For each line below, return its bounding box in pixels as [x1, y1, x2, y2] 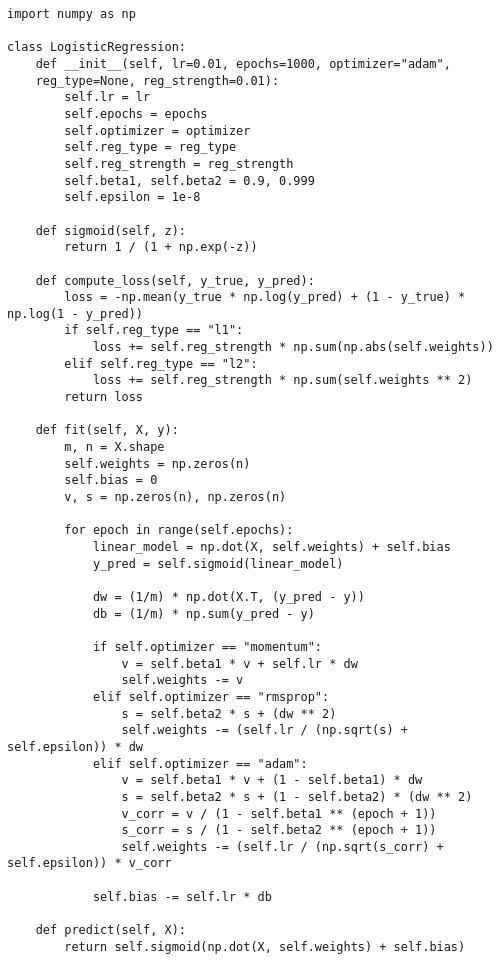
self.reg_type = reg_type [64, 140, 237, 155]
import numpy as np [7, 7, 136, 21]
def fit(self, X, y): [35, 423, 179, 438]
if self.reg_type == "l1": [64, 323, 244, 338]
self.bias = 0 [64, 473, 158, 488]
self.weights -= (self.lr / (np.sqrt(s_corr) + [121, 839, 444, 854]
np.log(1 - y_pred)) [7, 306, 144, 321]
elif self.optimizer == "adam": [92, 756, 308, 771]
